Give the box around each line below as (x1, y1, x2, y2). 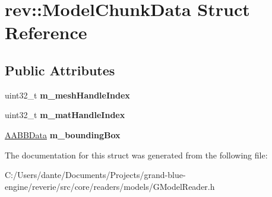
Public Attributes (5, 61, 115, 79)
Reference (5, 20, 87, 45)
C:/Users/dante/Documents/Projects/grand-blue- (5, 169, 186, 181)
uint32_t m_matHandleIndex (5, 109, 125, 121)
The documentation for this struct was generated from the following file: (5, 148, 268, 161)
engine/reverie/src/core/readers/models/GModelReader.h (5, 180, 215, 192)
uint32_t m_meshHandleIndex (5, 88, 130, 101)
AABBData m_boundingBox (5, 128, 121, 141)
